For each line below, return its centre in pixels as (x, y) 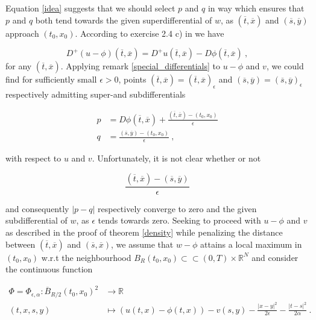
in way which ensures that (256, 8)
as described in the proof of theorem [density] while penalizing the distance (144, 232)
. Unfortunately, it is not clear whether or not (176, 158)
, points (132, 79)
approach (22, 33)
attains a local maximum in (251, 244)
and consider (275, 257)
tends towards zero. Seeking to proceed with (179, 220)
